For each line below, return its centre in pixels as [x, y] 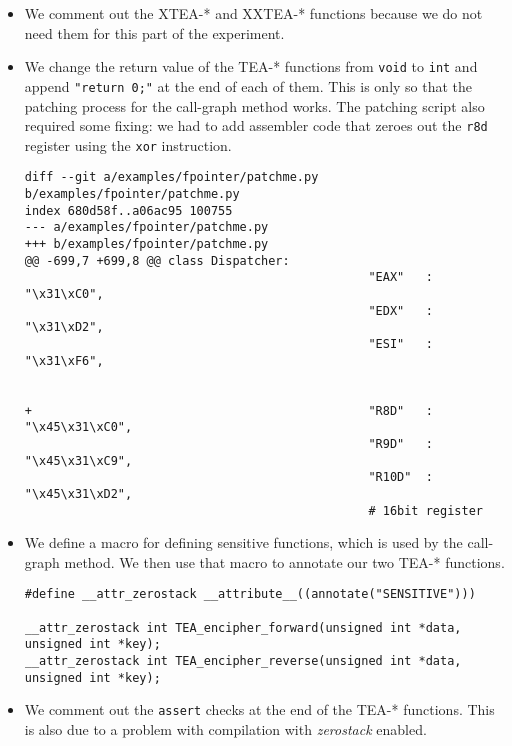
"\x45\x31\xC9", [78, 460]
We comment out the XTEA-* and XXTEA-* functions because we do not [253, 13]
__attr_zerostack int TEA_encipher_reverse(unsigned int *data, [243, 661]
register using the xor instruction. [128, 144]
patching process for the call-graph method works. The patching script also [254, 105]
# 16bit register [425, 510]
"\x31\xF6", [64, 360]
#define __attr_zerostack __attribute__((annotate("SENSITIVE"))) [250, 594]
